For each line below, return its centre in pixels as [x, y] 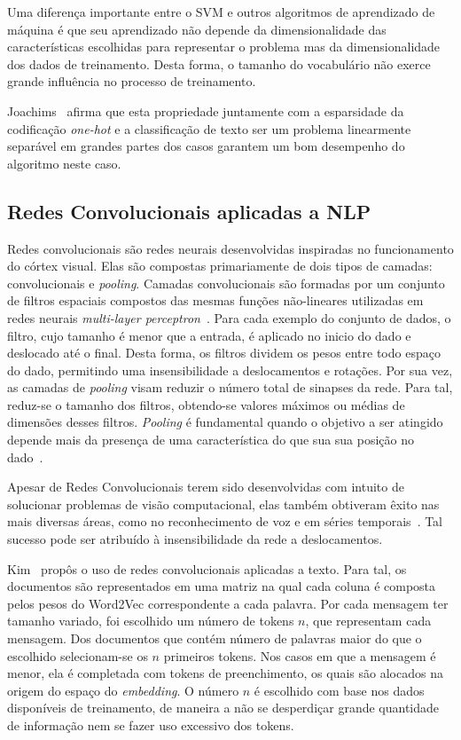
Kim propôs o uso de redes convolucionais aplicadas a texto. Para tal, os [207, 568]
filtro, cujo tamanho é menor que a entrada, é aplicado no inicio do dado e [209, 335]
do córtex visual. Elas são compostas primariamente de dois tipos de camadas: [220, 266]
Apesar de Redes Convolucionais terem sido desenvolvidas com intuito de [206, 487]
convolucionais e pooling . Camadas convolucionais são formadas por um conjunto [226, 283]
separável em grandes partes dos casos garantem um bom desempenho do [206, 146]
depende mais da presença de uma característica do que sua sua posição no [211, 440]
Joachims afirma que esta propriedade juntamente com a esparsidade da [206, 110]
